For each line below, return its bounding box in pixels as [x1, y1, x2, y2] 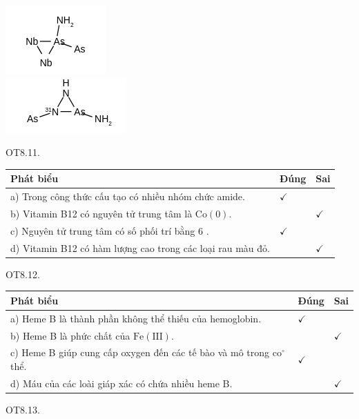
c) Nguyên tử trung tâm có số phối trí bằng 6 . [10, 223, 209, 237]
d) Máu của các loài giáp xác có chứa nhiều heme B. [10, 376, 233, 390]
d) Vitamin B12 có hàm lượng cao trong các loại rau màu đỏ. [10, 240, 270, 255]
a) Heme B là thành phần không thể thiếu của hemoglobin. [10, 311, 262, 325]
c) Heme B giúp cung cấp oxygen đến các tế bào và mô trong [10, 345, 270, 360]
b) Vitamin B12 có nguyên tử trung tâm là [10, 206, 193, 220]
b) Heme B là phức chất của [10, 328, 130, 342]
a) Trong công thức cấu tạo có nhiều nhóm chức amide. [10, 189, 245, 204]
